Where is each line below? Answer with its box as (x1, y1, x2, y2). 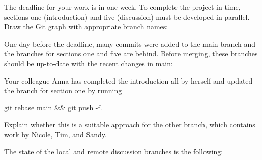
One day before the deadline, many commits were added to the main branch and (4, 38, 256, 49)
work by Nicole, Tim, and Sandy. (4, 129, 107, 139)
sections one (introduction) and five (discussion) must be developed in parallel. (4, 11, 250, 22)
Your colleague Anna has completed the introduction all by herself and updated (4, 75, 253, 86)
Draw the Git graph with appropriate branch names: (4, 21, 168, 32)
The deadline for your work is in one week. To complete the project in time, (4, 2, 241, 12)
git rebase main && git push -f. (4, 102, 102, 112)
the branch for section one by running (4, 85, 122, 96)
